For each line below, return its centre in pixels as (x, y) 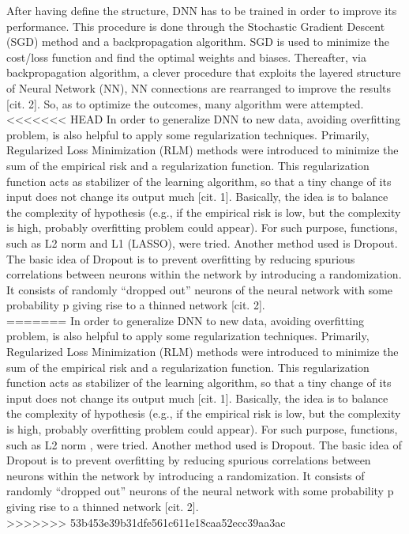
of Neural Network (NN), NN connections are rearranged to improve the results (199, 87)
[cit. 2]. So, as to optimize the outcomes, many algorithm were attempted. (185, 103)
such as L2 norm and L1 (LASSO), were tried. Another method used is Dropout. (202, 242)
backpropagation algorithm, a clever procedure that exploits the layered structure (204, 72)
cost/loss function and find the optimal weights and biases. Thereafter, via (186, 57)
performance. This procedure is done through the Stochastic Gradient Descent (196, 26)
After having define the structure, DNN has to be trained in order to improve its (202, 10)
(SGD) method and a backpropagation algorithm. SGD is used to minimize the (198, 42)
